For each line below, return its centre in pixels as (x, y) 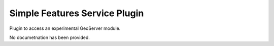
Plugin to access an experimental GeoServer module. (65, 28)
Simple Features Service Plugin (77, 13)
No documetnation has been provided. (49, 37)
